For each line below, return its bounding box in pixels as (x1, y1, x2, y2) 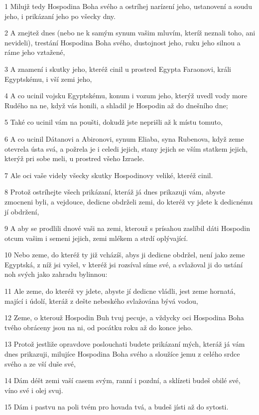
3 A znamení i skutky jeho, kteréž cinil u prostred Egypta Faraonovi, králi (4, 63, 231, 74)
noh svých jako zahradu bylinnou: (4, 269, 108, 279)
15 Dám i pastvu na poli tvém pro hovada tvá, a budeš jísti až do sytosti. (4, 402, 229, 412)
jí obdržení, (4, 206, 39, 216)
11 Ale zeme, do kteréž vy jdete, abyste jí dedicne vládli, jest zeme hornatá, (4, 286, 236, 296)
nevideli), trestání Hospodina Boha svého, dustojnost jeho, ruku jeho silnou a (4, 37, 241, 47)
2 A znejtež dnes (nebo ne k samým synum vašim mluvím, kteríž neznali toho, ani (4, 27, 256, 38)
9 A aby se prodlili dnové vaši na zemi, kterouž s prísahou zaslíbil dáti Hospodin (4, 223, 250, 233)
